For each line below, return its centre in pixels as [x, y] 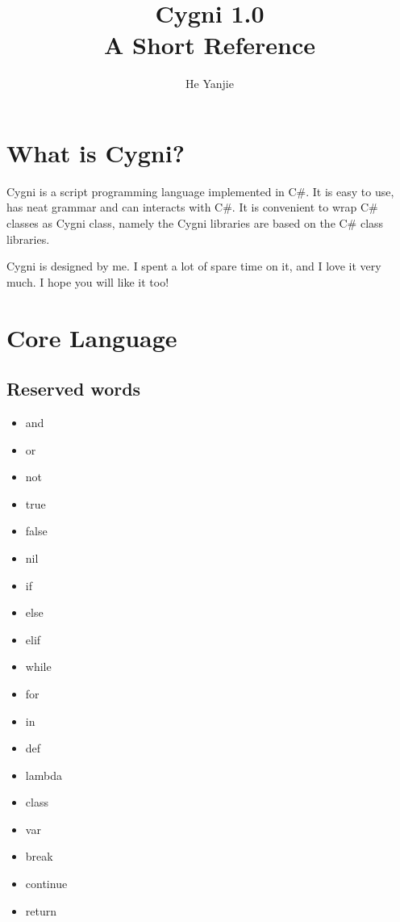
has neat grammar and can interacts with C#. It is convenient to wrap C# [192, 207]
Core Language [92, 337]
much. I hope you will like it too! [88, 281]
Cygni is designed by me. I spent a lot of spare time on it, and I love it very [194, 266]
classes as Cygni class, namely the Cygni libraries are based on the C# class [195, 223]
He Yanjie [210, 84]
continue [46, 884]
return [41, 910]
